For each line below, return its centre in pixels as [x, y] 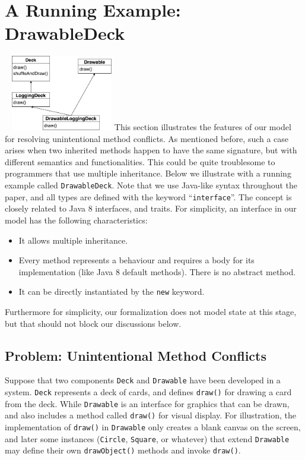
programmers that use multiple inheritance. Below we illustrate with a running [148, 173]
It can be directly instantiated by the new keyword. [112, 292]
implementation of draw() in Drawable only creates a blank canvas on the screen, [153, 426]
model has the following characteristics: [76, 220]
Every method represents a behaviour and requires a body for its [136, 260]
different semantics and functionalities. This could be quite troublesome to [140, 161]
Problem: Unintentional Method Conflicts [136, 355]
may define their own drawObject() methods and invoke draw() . [123, 450]
